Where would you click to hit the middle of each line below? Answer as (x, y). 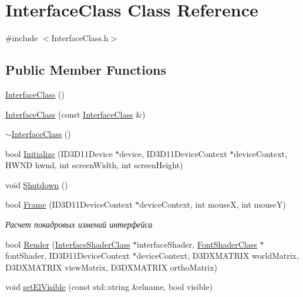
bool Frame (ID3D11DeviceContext (69, 204)
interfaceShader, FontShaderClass (197, 244)
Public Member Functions (86, 70)
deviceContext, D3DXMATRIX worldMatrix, (218, 256)
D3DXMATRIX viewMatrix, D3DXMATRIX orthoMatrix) (112, 267)
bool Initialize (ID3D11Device (59, 153)
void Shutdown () (37, 184)
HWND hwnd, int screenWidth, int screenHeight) (94, 165)
